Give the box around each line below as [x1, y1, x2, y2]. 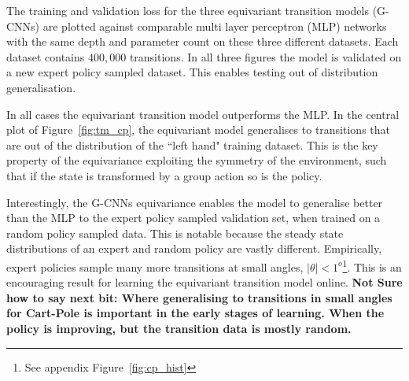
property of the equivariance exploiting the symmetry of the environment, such [6, 152, 387, 168]
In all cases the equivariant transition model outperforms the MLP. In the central [6, 105, 400, 122]
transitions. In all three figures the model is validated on [129, 48, 402, 65]
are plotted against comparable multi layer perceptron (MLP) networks [42, 17, 387, 34]
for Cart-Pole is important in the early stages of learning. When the [6, 305, 385, 321]
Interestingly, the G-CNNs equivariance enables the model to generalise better [6, 194, 383, 210]
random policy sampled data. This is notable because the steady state [6, 224, 344, 241]
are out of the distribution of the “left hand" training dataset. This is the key [6, 136, 378, 153]
